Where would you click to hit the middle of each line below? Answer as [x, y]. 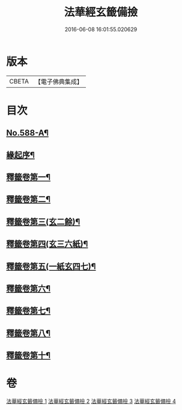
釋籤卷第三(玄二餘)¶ [43, 222]
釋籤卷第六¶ [29, 288]
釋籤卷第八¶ [29, 333]
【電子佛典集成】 [59, 82]
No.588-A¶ [28, 133]
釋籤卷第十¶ [29, 356]
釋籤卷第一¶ [29, 177]
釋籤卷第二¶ [29, 200]
